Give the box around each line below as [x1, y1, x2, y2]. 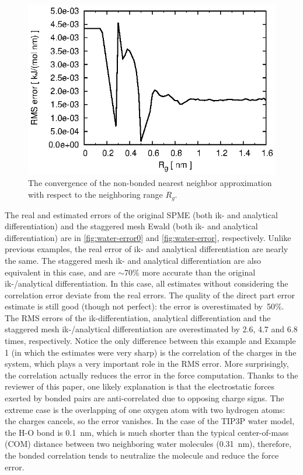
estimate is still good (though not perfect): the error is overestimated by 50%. [5, 300, 284, 312]
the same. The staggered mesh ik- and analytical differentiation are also [5, 254, 262, 266]
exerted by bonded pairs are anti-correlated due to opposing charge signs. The [5, 392, 284, 404]
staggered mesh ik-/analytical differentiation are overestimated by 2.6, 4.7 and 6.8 [5, 323, 298, 335]
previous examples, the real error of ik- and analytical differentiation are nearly [5, 243, 288, 255]
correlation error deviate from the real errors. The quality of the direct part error [5, 288, 295, 301]
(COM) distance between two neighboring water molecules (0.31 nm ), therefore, [5, 438, 292, 450]
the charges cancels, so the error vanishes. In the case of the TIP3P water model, [5, 415, 295, 427]
